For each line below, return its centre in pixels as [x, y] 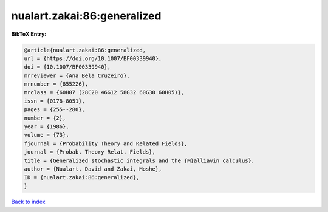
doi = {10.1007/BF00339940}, [67, 67]
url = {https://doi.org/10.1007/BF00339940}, [93, 58]
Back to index [28, 202]
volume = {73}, [46, 135]
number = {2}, [45, 118]
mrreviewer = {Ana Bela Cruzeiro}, [77, 75]
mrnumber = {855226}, [56, 84]
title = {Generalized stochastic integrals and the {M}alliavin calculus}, [139, 160]
